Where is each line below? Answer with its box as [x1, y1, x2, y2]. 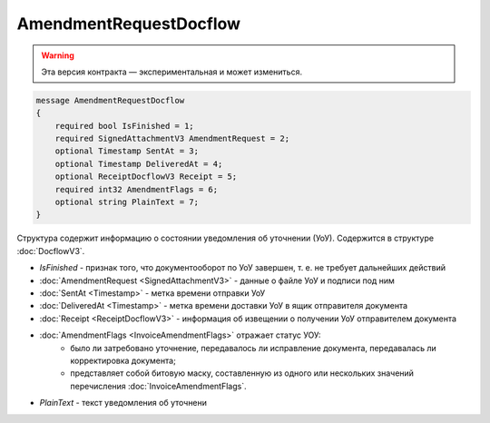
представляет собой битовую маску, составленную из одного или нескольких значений [70, 368, 415, 379]
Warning [41, 50, 74, 61]
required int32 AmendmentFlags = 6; [54, 184, 218, 194]
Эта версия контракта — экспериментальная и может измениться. [41, 66, 303, 77]
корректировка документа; [70, 355, 176, 366]
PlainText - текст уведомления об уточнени [39, 398, 208, 408]
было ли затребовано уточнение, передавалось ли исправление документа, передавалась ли [70, 342, 437, 353]
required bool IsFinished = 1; [54, 121, 194, 131]
